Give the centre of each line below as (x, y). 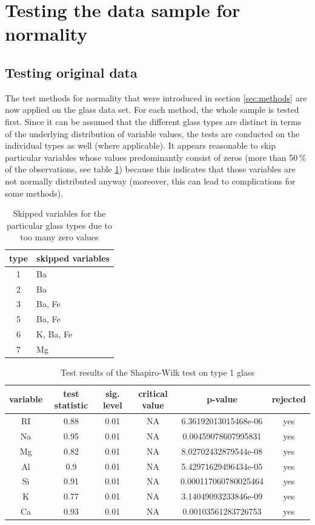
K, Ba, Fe (55, 334)
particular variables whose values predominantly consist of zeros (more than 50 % (156, 157)
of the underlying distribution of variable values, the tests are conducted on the (152, 133)
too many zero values (59, 237)
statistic (71, 405)
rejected (289, 399)
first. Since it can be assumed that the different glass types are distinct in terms (153, 121)
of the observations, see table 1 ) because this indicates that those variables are (150, 169)
